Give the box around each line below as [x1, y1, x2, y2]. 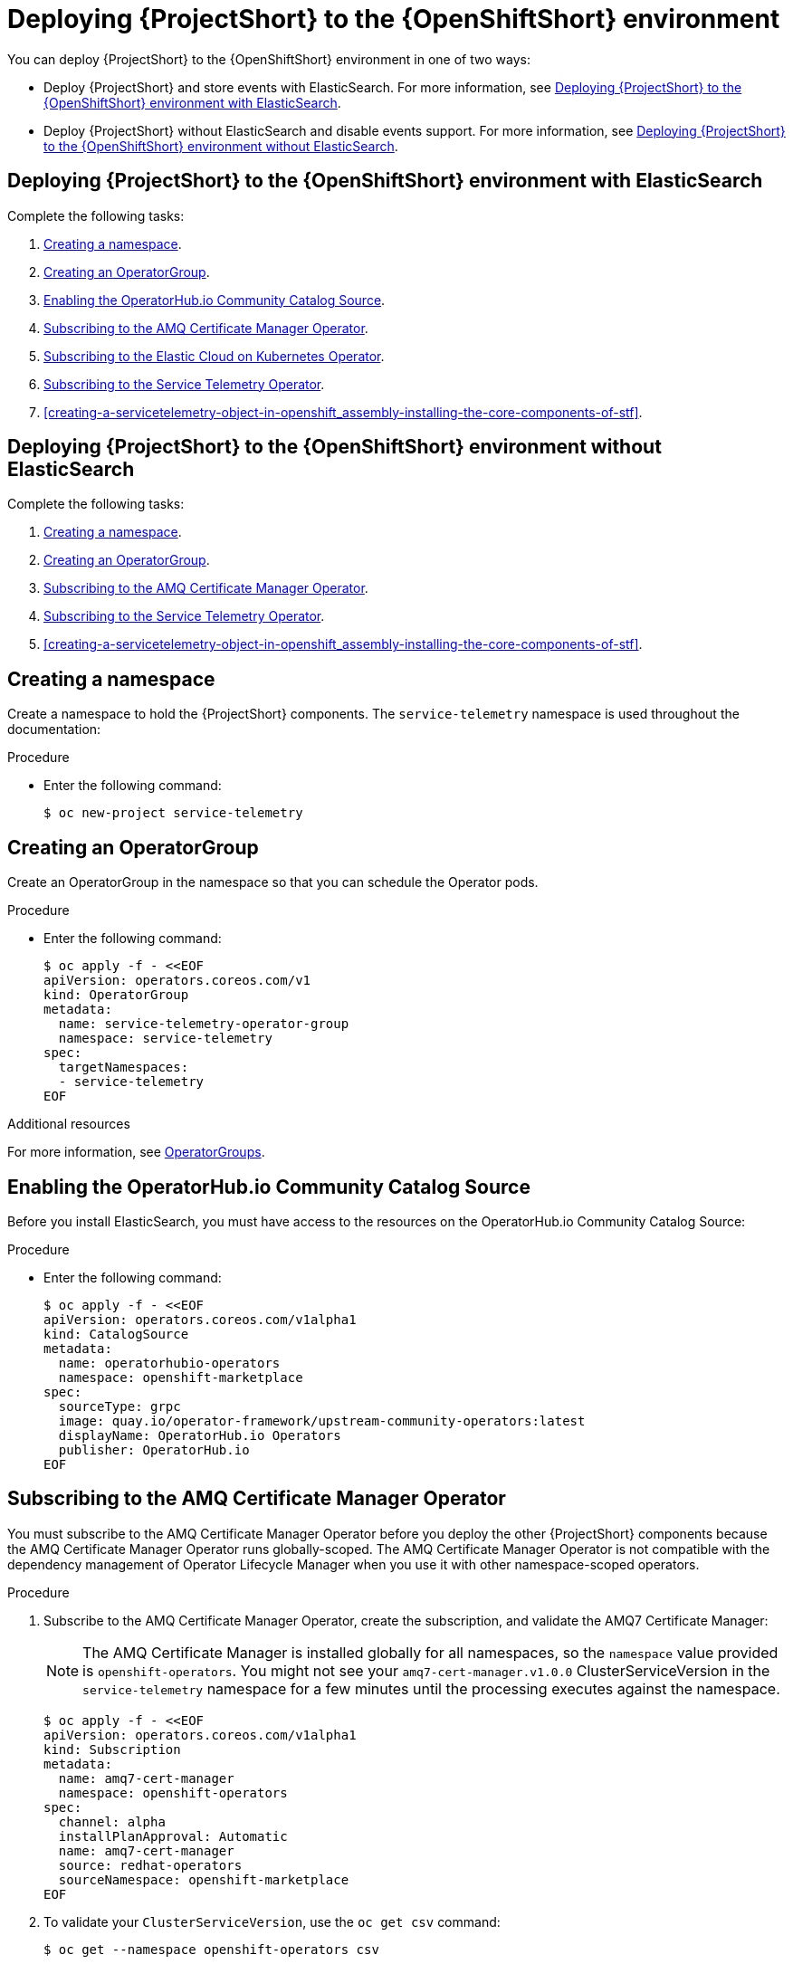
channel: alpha [58, 1814, 166, 1829]
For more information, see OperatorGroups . [7, 1144, 265, 1160]
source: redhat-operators [58, 1857, 243, 1873]
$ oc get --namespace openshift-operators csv [43, 1941, 379, 1957]
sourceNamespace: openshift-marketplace [58, 1872, 349, 1887]
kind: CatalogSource [43, 1326, 189, 1341]
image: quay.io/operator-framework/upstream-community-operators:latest [58, 1413, 586, 1428]
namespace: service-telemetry [58, 1031, 272, 1046]
